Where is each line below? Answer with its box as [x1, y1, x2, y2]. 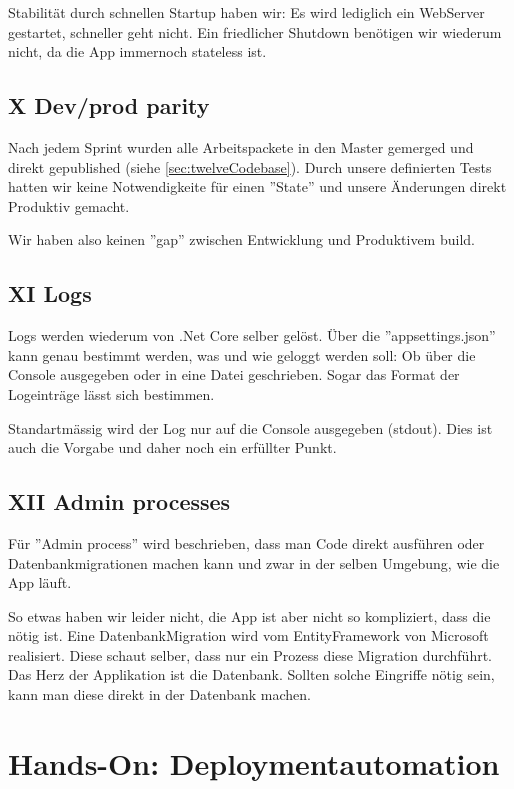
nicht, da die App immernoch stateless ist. [8, 41, 267, 62]
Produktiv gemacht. [8, 195, 130, 216]
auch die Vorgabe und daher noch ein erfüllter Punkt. [8, 437, 337, 458]
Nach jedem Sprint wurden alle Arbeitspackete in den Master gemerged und [8, 136, 474, 157]
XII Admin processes [8, 486, 231, 517]
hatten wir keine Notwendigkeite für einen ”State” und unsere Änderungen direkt [8, 176, 507, 197]
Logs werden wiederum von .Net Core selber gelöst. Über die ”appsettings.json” [8, 325, 496, 346]
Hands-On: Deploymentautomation [8, 742, 500, 783]
